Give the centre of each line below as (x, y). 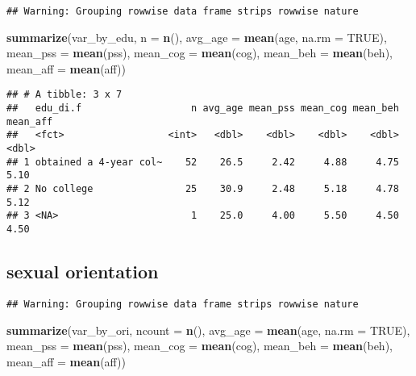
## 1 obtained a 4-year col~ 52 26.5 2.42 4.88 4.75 (203, 162)
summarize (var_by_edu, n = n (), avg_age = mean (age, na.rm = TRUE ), (197, 37)
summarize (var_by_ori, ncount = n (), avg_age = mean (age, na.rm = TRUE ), (208, 330)
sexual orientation (83, 272)
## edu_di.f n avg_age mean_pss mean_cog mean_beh (203, 109)
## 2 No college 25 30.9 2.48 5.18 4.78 (203, 189)
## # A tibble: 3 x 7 (64, 95)
